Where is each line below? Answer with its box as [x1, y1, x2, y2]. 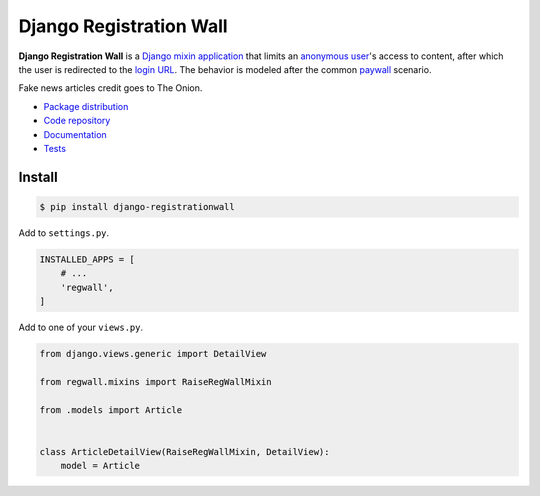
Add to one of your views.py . [18, 321, 144, 334]
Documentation [43, 128, 107, 140]
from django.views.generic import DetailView [39, 348, 267, 359]
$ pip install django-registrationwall [39, 201, 235, 212]
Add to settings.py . [18, 226, 110, 239]
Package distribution [43, 100, 129, 112]
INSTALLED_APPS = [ [39, 253, 135, 265]
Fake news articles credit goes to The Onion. [18, 82, 203, 94]
